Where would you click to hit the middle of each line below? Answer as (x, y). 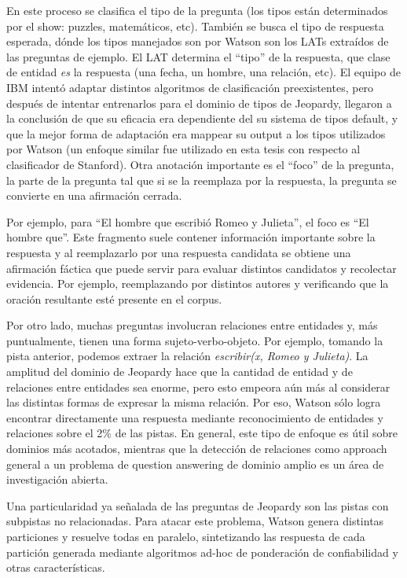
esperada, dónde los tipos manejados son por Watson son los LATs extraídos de (198, 41)
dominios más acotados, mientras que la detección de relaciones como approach (197, 449)
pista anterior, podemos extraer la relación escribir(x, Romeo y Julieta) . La (187, 356)
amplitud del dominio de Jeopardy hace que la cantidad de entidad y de (180, 372)
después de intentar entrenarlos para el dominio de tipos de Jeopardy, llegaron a (199, 103)
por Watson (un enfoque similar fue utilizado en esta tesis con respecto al (183, 149)
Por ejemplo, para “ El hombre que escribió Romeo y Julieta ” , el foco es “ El (188, 221)
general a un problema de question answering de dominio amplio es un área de (195, 464)
